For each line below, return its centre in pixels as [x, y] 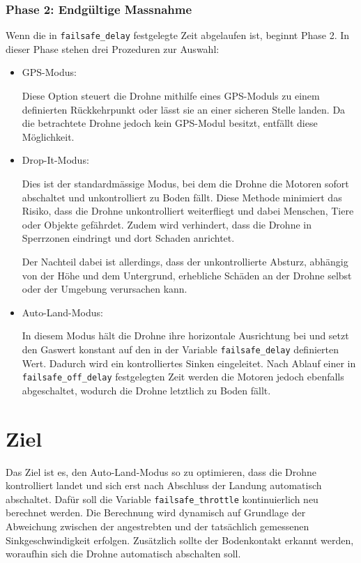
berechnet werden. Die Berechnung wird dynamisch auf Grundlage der [156, 512]
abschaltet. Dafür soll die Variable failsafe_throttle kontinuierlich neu [162, 499]
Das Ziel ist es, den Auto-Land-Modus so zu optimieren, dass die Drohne [161, 471]
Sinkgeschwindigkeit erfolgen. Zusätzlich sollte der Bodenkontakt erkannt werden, [180, 540]
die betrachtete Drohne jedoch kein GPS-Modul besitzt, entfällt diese [170, 123]
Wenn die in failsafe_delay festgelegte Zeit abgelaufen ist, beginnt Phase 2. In [178, 35]
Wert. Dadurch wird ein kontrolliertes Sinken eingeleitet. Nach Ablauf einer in [189, 363]
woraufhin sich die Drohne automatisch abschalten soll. [123, 554]
